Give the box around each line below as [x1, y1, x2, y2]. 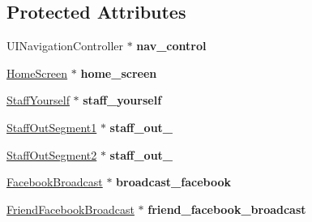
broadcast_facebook [116, 173, 231, 190]
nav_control [136, 37, 207, 54]
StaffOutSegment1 [6, 118, 97, 135]
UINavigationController [6, 37, 123, 54]
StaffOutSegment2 [6, 146, 97, 163]
